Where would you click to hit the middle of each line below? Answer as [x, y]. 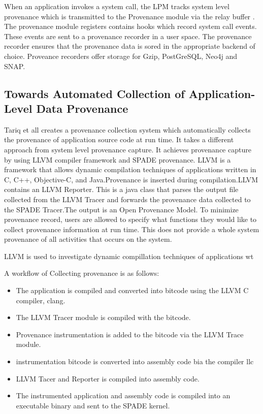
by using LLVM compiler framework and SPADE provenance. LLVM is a [118, 159]
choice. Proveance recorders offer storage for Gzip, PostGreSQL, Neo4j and [121, 56]
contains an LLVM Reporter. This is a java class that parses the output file [121, 189]
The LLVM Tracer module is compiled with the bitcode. [103, 317]
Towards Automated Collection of [94, 93]
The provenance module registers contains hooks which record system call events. [130, 26]
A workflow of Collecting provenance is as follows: [82, 273]
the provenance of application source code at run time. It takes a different [119, 139]
